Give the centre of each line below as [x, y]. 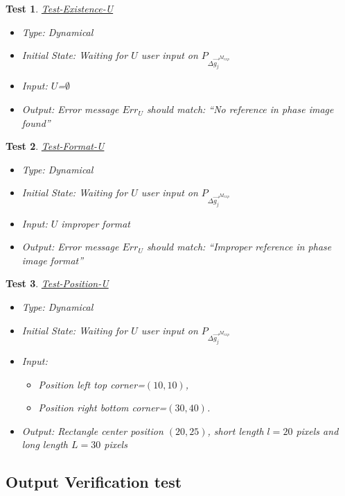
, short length [236, 430]
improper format [96, 223]
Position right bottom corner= [103, 408]
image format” [53, 260]
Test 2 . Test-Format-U [55, 146]
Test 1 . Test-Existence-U [60, 8]
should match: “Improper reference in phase [239, 247]
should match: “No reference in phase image [240, 109]
